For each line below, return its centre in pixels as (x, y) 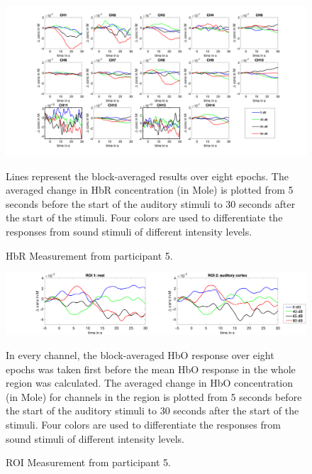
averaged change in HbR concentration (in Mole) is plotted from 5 (150, 190)
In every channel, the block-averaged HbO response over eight (140, 354)
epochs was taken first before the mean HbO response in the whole (151, 369)
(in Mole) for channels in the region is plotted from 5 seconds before (154, 396)
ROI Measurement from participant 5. (88, 462)
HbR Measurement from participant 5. (89, 255)
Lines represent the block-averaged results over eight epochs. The (147, 176)
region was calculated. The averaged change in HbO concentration (150, 383)
